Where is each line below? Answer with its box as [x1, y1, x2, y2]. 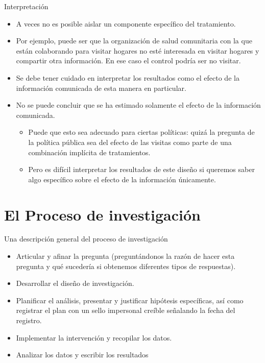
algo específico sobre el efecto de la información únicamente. [28, 174, 216, 184]
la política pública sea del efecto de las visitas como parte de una [28, 136, 232, 147]
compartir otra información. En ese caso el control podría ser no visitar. [16, 55, 241, 66]
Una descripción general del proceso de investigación [4, 233, 168, 244]
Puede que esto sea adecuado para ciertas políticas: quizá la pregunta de [28, 127, 255, 137]
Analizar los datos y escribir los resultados [16, 349, 149, 360]
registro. [16, 315, 42, 325]
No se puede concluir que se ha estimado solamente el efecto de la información [16, 100, 261, 110]
